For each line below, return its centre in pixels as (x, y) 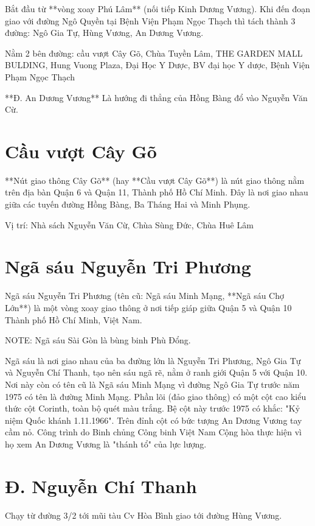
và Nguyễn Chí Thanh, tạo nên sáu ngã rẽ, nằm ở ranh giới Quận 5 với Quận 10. (156, 372)
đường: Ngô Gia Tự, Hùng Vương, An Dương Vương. (104, 33)
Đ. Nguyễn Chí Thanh (101, 486)
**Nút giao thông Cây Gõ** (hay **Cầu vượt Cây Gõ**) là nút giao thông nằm (155, 180)
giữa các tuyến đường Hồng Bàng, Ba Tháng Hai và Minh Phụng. (128, 204)
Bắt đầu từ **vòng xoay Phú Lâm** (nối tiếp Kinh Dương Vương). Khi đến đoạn (158, 9)
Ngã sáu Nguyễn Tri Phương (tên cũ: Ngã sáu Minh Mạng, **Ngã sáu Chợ (144, 296)
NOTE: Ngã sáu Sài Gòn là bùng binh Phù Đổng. (98, 340)
